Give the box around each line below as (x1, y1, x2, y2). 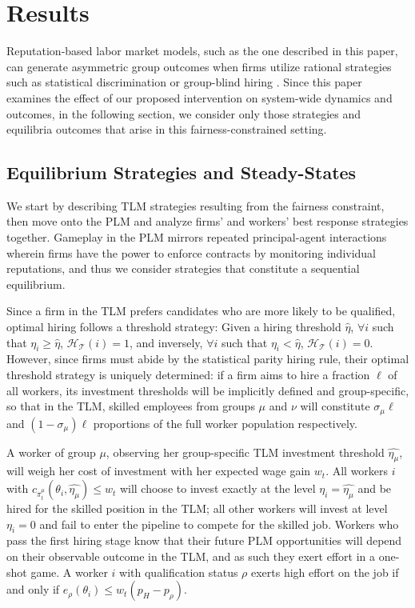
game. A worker (30, 563, 108, 580)
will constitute (300, 398, 370, 414)
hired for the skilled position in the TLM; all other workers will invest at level (6, 500, 388, 517)
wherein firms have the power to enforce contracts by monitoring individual (6, 244, 377, 261)
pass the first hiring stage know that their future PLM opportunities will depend (6, 532, 402, 549)
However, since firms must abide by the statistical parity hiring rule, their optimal (6, 350, 409, 367)
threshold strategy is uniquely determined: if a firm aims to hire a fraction (6, 366, 370, 383)
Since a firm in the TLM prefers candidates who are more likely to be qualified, (6, 302, 396, 319)
